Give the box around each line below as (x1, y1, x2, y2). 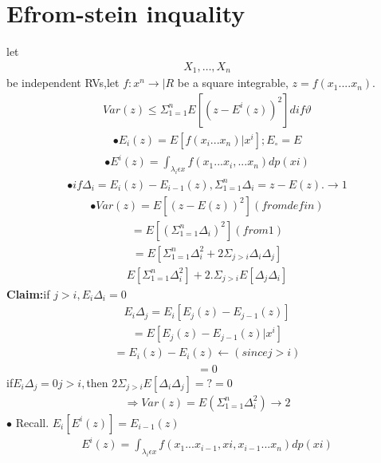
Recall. (15, 414, 49, 430)
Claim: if (6, 285, 50, 302)
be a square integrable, (177, 74, 289, 91)
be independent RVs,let (6, 74, 120, 91)
